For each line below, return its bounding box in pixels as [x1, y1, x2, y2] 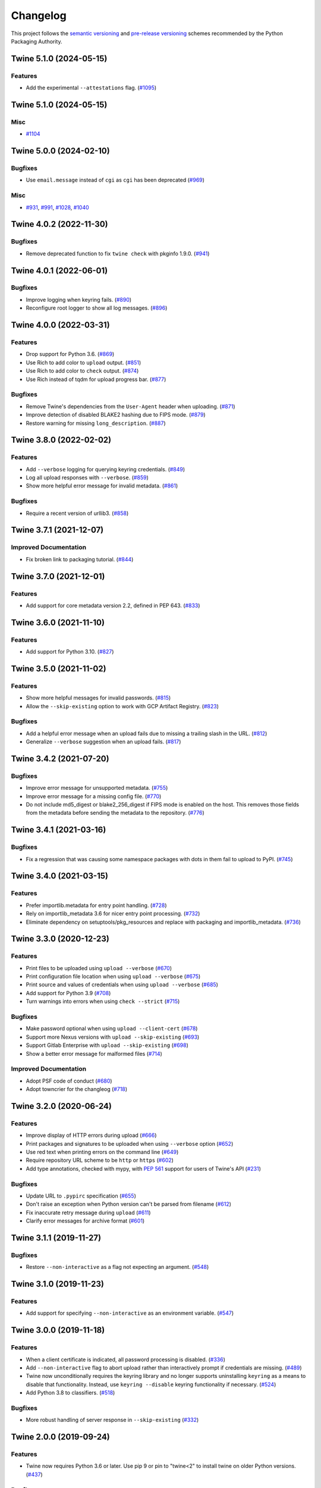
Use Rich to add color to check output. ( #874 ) [26, 367, 139, 374]
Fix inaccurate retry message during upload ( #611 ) [26, 1209, 151, 1216]
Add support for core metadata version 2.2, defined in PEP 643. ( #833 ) [26, 602, 200, 609]
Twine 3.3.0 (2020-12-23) [11, 934, 109, 944]
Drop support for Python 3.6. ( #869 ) [26, 351, 115, 358]
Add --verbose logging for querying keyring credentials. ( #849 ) [26, 465, 185, 473]
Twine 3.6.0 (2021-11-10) [11, 617, 105, 627]
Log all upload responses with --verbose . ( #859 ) [26, 474, 149, 482]
